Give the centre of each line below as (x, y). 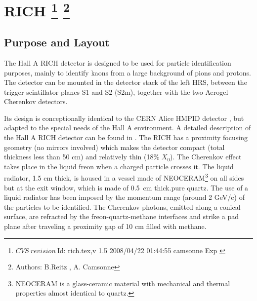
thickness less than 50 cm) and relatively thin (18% (82, 157)
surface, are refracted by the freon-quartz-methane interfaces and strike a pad (121, 216)
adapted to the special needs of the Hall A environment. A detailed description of (128, 128)
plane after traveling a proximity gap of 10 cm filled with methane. (105, 226)
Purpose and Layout (57, 42)
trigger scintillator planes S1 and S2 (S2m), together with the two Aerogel (116, 92)
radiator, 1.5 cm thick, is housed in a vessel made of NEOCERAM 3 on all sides (124, 177)
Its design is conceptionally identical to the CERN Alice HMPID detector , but (124, 118)
